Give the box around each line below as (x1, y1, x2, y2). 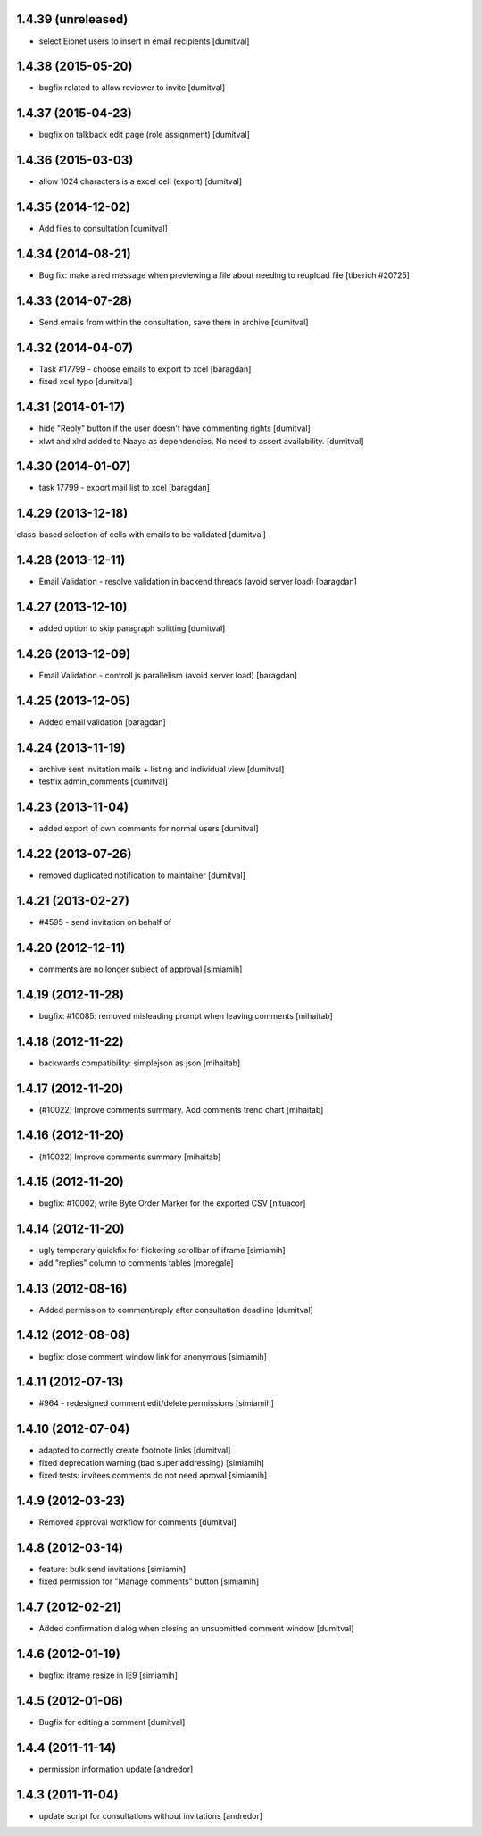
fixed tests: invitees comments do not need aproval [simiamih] (38, 1470, 268, 1481)
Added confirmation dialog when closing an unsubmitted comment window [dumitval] (38, 1623, 354, 1634)
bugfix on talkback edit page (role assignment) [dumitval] (38, 130, 250, 140)
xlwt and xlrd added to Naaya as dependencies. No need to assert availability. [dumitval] (38, 435, 365, 446)
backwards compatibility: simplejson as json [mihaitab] (38, 1057, 241, 1068)
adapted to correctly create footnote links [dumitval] (38, 1444, 231, 1456)
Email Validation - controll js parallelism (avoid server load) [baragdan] (38, 670, 298, 681)
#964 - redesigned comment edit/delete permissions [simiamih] (38, 1398, 274, 1409)
